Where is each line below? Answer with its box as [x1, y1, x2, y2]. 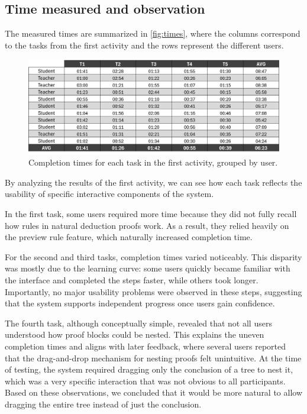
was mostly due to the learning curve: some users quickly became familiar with [5, 262, 290, 274]
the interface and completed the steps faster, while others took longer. [5, 273, 258, 286]
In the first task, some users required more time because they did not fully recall [5, 208, 297, 219]
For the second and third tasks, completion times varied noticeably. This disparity [5, 250, 302, 263]
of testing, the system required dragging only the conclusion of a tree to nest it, [5, 363, 293, 376]
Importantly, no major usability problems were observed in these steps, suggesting [5, 285, 302, 297]
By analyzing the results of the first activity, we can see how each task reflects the [5, 176, 302, 188]
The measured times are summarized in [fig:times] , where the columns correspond [5, 27, 300, 40]
